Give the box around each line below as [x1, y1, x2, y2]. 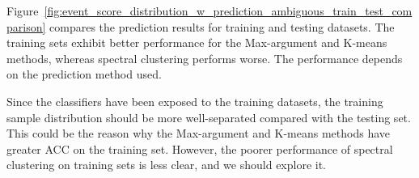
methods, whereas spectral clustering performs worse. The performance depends [6, 49, 403, 66]
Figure [6, 2, 39, 19]
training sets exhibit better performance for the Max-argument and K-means [6, 34, 387, 51]
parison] [6, 18, 46, 35]
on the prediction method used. [6, 66, 162, 83]
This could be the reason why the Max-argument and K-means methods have [6, 125, 391, 142]
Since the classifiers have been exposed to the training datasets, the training [6, 92, 383, 109]
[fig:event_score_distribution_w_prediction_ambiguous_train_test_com [44, 2, 413, 19]
